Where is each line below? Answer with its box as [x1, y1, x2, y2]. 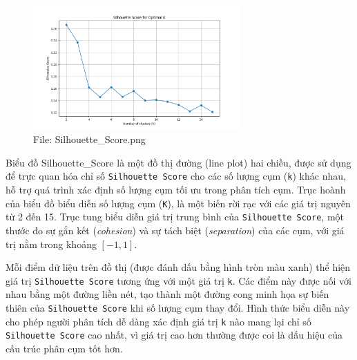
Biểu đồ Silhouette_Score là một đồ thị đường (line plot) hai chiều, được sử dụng [6, 155, 351, 169]
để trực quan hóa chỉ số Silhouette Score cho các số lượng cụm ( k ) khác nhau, [6, 169, 346, 183]
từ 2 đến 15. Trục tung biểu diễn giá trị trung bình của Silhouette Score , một [6, 209, 344, 224]
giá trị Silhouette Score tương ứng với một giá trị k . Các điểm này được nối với [6, 273, 351, 287]
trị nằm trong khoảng [6, 236, 97, 251]
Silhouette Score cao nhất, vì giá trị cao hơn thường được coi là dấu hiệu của [6, 328, 342, 342]
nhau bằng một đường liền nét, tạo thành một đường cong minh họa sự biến [6, 287, 329, 301]
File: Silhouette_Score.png [33, 132, 146, 146]
